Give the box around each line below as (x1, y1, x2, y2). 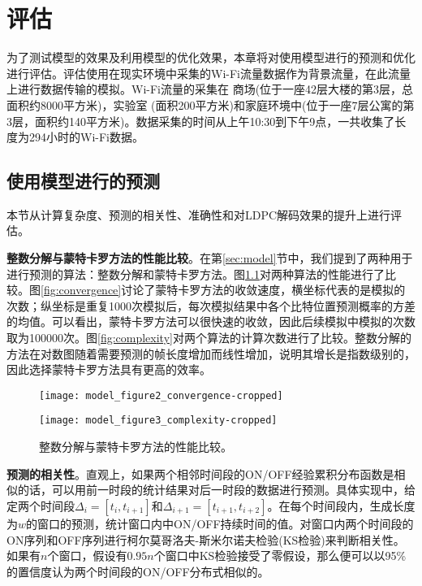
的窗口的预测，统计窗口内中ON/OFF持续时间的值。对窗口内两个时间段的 (26, 514, 414, 532)
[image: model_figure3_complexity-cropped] (39, 415, 278, 427)
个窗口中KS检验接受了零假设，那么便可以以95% (153, 547, 407, 564)
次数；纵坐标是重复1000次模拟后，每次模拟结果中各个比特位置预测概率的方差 (6, 297, 416, 314)
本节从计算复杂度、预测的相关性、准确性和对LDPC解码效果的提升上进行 (6, 206, 391, 223)
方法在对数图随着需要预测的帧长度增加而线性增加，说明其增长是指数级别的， (6, 345, 416, 362)
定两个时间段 (6, 497, 75, 514)
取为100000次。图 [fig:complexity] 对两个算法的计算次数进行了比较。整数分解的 (6, 329, 411, 346)
